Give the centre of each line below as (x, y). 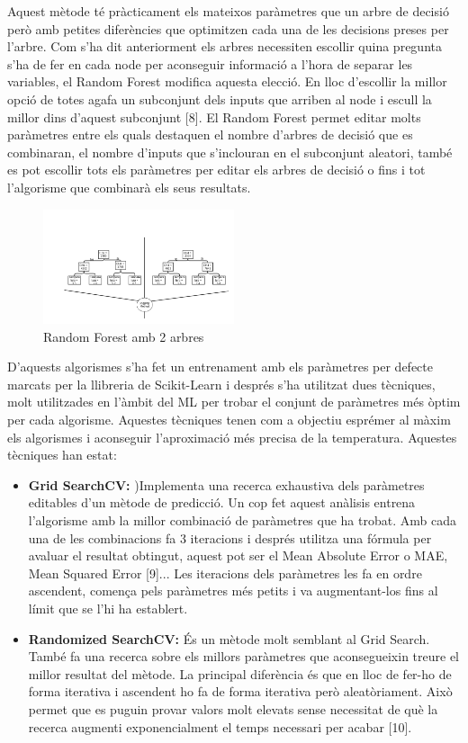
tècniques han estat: (62, 455)
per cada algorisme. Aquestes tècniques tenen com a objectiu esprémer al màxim (229, 419)
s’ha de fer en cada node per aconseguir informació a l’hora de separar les (210, 63)
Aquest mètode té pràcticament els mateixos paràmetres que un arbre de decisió (228, 11)
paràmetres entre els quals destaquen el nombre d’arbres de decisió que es (210, 134)
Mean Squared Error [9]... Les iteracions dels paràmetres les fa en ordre (225, 573)
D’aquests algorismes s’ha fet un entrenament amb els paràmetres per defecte (220, 367)
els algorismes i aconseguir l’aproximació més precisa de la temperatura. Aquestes (232, 437)
